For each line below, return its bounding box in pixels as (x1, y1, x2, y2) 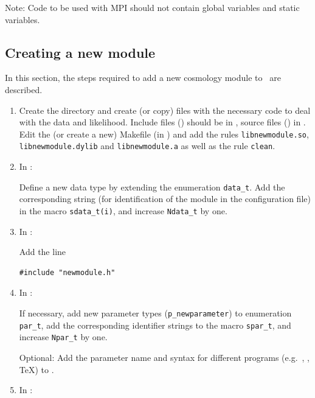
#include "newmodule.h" (19, 268, 116, 277)
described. (5, 83, 43, 96)
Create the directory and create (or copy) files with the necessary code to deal (19, 103, 311, 116)
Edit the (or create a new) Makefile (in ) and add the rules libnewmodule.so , (19, 127, 309, 140)
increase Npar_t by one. (19, 330, 108, 343)
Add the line (19, 245, 66, 258)
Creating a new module (5, 43, 156, 61)
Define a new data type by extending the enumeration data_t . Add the (19, 180, 285, 193)
